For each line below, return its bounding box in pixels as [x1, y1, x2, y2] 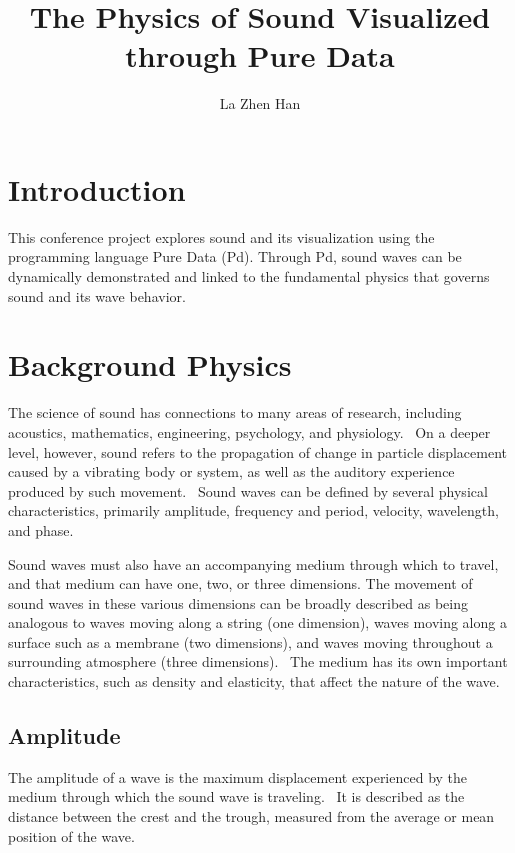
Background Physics [8, 344, 292, 385]
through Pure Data [125, 35, 395, 76]
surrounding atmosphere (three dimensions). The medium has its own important [8, 651, 508, 672]
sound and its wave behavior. [8, 285, 186, 306]
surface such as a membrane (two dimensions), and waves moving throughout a [8, 631, 493, 652]
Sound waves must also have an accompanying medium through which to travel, [8, 553, 499, 574]
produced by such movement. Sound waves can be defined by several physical [8, 480, 488, 501]
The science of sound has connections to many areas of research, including [8, 402, 462, 423]
